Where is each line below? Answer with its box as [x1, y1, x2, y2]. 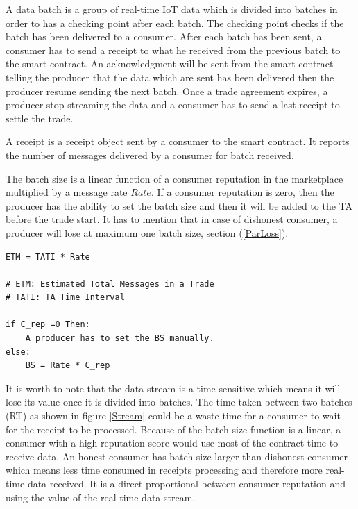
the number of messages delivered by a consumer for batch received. [6, 147, 294, 162]
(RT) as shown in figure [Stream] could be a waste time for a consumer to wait [6, 408, 341, 423]
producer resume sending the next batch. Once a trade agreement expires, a [6, 83, 328, 98]
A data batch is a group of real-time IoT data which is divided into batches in [6, 2, 338, 16]
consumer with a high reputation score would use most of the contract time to [6, 435, 339, 450]
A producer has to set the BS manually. [25, 333, 214, 344]
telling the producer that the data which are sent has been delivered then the [6, 69, 334, 84]
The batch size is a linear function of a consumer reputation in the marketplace [6, 171, 343, 185]
